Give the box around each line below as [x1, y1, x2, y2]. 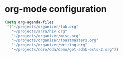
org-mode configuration [4, 3, 107, 15]
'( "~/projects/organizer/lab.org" [6, 24, 79, 29]
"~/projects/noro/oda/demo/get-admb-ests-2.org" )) [11, 47, 119, 52]
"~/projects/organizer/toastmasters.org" [11, 38, 99, 43]
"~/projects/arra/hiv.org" [11, 28, 68, 34]
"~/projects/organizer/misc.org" [11, 33, 81, 38]
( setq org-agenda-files [4, 20, 54, 25]
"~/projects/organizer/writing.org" [11, 43, 88, 48]
